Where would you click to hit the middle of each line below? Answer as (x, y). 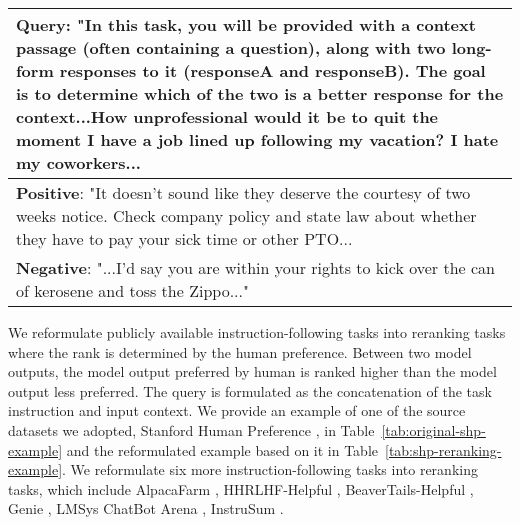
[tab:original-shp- (433, 429)
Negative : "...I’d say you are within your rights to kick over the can (255, 267)
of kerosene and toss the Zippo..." (132, 290)
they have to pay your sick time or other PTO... (184, 238)
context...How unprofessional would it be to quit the (227, 116)
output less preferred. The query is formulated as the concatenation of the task (250, 390)
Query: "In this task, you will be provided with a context (246, 24)
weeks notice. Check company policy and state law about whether (246, 215)
